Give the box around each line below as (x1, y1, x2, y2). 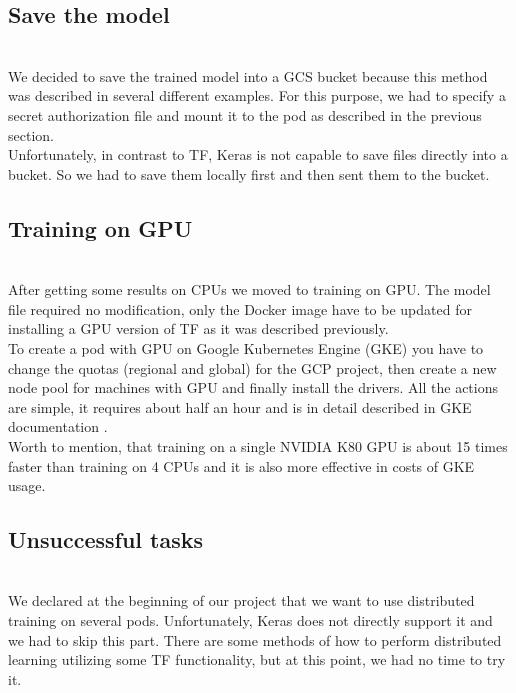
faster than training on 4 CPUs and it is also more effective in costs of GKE (8, 455, 475, 476)
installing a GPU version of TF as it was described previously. (8, 318, 389, 339)
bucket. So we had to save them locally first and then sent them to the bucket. (8, 163, 490, 184)
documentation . (8, 416, 108, 437)
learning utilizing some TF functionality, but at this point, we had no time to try (8, 649, 506, 670)
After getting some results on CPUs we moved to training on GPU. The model (8, 279, 491, 300)
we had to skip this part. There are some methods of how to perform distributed (8, 629, 502, 650)
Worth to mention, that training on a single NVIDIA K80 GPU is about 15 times (8, 435, 508, 456)
